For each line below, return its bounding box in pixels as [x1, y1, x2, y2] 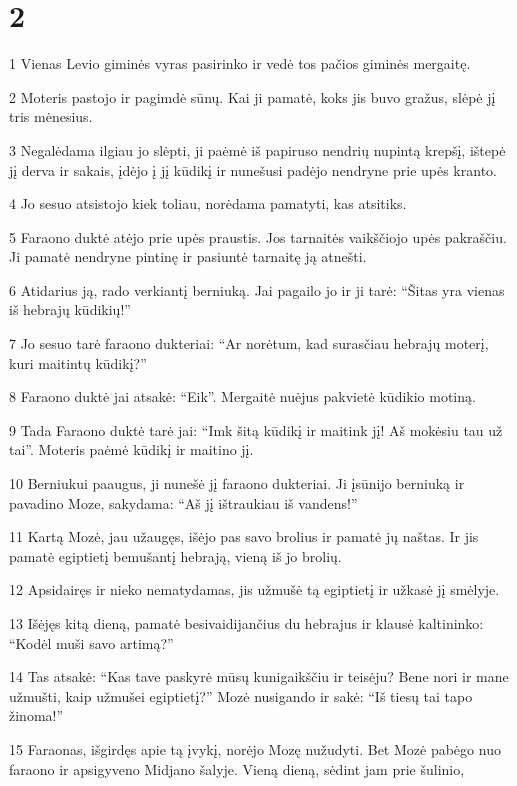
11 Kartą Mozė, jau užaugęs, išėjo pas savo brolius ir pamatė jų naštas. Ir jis [9, 526, 479, 547]
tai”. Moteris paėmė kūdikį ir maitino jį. [9, 439, 254, 460]
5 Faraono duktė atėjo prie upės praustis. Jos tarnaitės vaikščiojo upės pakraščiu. [9, 226, 507, 247]
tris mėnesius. [9, 106, 93, 127]
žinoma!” [9, 705, 64, 726]
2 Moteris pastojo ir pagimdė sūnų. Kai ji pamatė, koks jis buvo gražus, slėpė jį [9, 86, 496, 107]
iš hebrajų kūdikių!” [9, 299, 131, 320]
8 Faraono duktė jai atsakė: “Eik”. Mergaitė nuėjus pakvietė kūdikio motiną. [9, 386, 476, 407]
